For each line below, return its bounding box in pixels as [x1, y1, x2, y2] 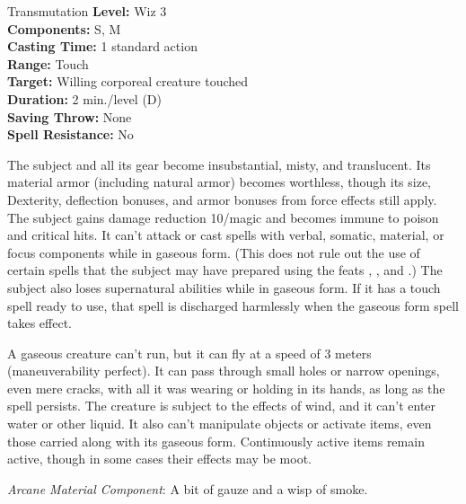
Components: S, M [7, 19, 121, 38]
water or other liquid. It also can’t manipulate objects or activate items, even [7, 414, 432, 433]
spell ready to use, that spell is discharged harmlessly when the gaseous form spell [7, 296, 459, 314]
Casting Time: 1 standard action [7, 37, 198, 56]
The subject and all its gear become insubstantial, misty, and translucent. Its [7, 155, 431, 173]
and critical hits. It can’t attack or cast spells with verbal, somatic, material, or [7, 225, 444, 244]
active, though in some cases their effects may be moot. [7, 449, 312, 468]
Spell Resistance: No [7, 125, 134, 144]
